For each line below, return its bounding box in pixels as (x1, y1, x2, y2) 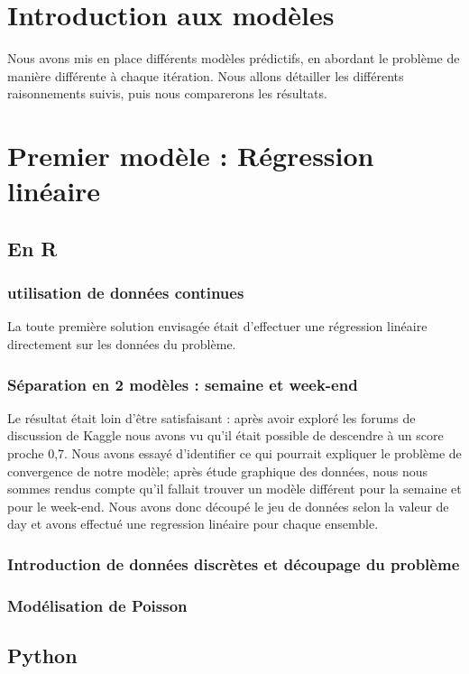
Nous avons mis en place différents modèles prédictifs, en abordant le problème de (7, 49, 460, 68)
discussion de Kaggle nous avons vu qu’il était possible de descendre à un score (7, 426, 444, 445)
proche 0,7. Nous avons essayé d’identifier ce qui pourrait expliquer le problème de (7, 444, 462, 463)
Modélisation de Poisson (7, 594, 188, 616)
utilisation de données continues (7, 282, 244, 304)
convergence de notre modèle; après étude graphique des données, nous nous (7, 461, 428, 480)
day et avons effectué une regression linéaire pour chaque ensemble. (7, 514, 379, 533)
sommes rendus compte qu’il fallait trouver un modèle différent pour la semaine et (7, 479, 462, 498)
